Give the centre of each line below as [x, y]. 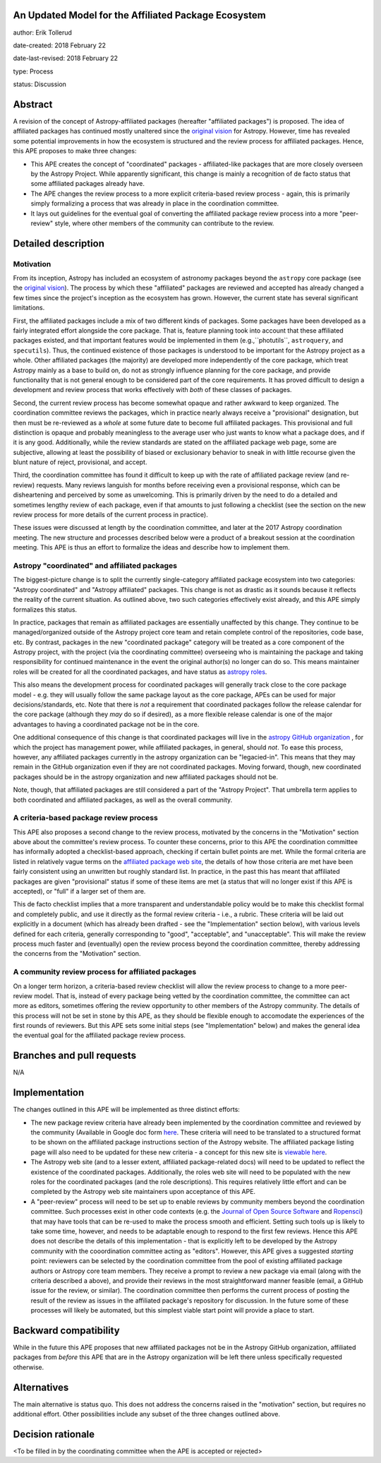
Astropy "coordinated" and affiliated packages [95, 565]
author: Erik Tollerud [42, 32]
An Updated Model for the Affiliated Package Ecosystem [139, 15]
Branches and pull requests [75, 1056]
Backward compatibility [66, 1331]
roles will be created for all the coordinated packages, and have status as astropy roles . [140, 672]
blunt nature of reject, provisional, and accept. [80, 462]
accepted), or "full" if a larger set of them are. [79, 892]
